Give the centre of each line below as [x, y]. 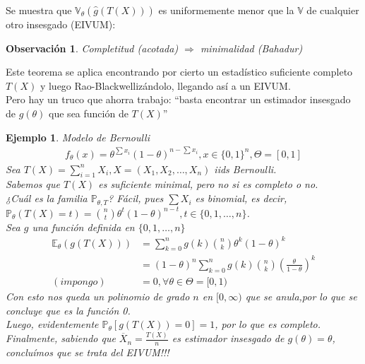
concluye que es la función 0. [68, 310]
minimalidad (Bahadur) [251, 48]
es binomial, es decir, [241, 198]
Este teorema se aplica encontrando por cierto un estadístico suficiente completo [179, 72]
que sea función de [89, 113]
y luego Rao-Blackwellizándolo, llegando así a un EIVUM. [165, 85]
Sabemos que [33, 184]
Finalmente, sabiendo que [61, 338]
